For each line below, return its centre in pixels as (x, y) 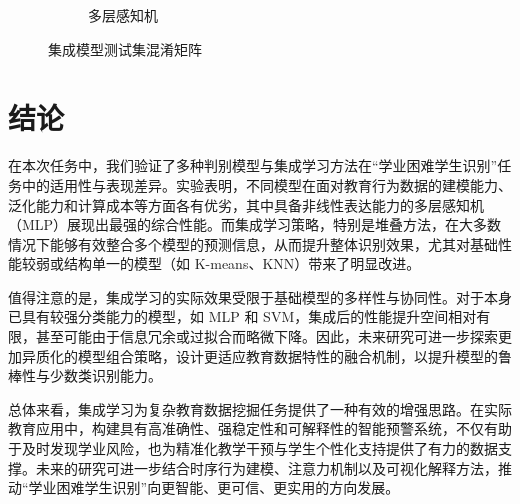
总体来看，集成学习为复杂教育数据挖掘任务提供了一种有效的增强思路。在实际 (260, 408)
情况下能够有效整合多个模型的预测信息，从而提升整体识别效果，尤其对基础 (253, 243)
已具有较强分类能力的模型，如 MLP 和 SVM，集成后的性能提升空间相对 (242, 316)
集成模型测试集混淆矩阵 (125, 48)
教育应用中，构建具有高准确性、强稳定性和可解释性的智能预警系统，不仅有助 (260, 428)
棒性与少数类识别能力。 (85, 375)
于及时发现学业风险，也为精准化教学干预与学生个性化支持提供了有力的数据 (253, 448)
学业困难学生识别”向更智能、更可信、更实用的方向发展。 (214, 487)
